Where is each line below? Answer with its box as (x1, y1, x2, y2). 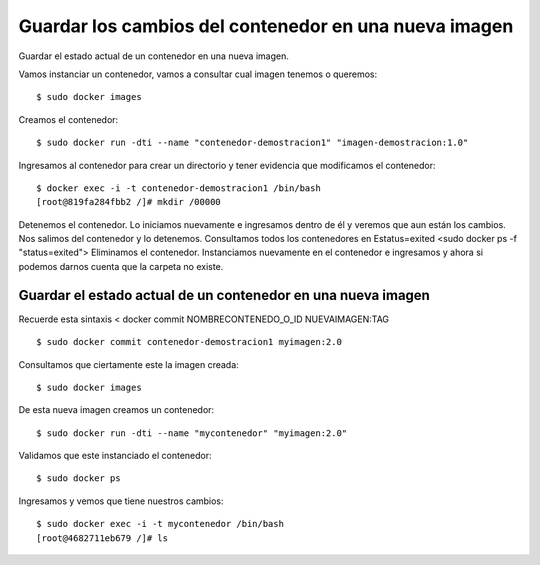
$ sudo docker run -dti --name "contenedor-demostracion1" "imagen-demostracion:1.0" (36, 137, 469, 149)
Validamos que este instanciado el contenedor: (18, 450, 212, 462)
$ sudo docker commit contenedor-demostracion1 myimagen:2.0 (36, 336, 342, 348)
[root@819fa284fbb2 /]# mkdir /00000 (36, 196, 222, 208)
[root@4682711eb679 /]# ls (36, 532, 169, 544)
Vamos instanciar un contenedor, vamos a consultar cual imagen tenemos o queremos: (18, 68, 378, 80)
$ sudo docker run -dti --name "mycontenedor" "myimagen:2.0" (36, 427, 348, 439)
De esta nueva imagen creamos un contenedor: (18, 404, 215, 416)
